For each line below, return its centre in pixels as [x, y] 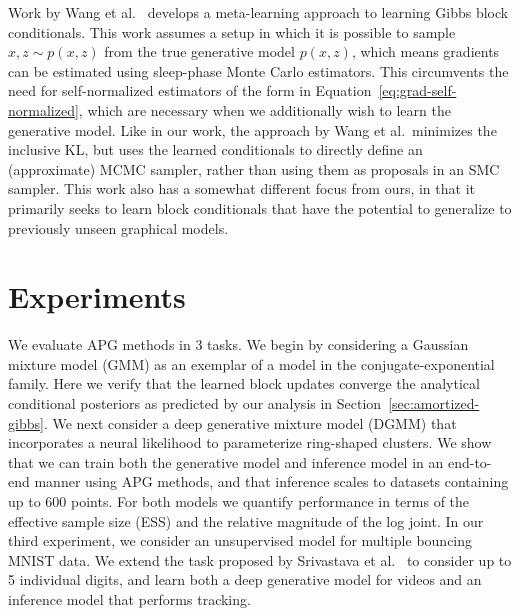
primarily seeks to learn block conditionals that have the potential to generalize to [260, 207]
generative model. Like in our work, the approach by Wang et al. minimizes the [252, 129]
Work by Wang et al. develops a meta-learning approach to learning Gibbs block [258, 12]
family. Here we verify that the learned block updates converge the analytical [244, 383]
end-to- [469, 461]
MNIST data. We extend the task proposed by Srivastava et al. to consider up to [260, 559]
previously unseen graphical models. [118, 227]
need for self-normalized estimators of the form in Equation [190, 90]
